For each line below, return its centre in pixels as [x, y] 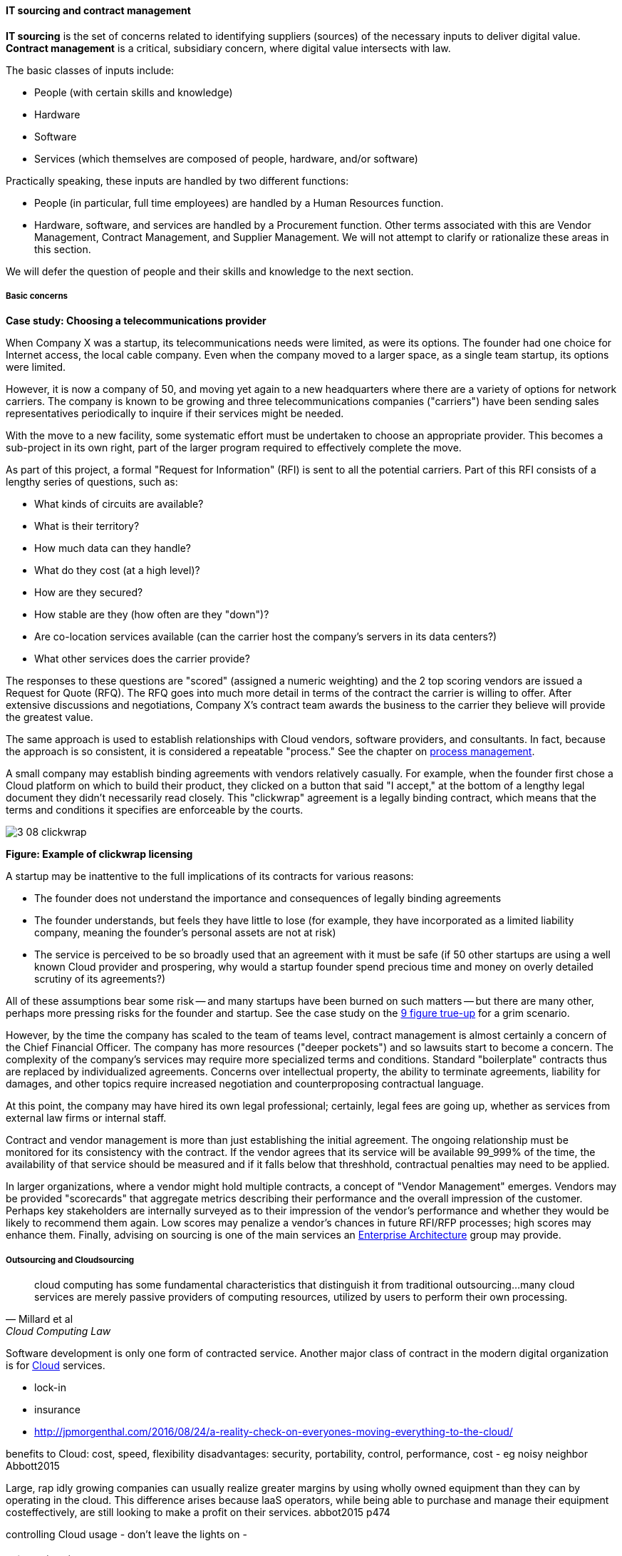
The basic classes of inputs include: [90, 70]
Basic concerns [37, 296]
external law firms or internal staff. [86, 1118]
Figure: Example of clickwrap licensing [99, 854]
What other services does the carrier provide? [142, 659]
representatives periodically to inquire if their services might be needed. [175, 414]
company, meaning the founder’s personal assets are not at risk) [185, 933]
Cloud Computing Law [58, 1331]
